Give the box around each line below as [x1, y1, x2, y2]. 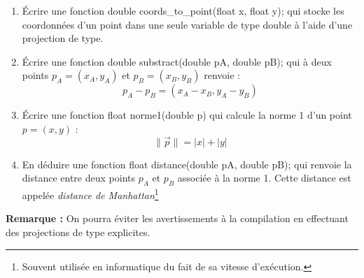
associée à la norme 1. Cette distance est [177, 170, 351, 185]
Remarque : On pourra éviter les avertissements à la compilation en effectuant [6, 211, 349, 226]
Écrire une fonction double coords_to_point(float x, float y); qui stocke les [22, 3, 344, 17]
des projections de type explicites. [6, 225, 150, 240]
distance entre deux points [22, 170, 135, 185]
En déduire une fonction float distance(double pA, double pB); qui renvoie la [22, 156, 352, 171]
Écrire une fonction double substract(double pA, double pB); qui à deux [22, 54, 332, 68]
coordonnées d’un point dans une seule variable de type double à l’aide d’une [22, 17, 353, 31]
